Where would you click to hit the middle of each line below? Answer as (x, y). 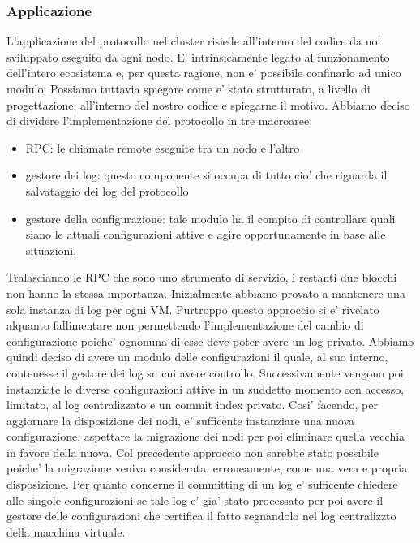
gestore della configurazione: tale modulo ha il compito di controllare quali (210, 218)
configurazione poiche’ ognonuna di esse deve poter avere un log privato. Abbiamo (210, 340)
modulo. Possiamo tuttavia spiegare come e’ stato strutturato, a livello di (189, 88)
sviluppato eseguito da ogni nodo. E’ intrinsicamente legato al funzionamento (198, 56)
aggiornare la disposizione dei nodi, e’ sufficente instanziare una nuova (180, 420)
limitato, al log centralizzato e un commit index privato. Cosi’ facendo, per (192, 405)
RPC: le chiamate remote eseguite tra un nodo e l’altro (163, 147)
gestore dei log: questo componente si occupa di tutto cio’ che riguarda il (206, 175)
